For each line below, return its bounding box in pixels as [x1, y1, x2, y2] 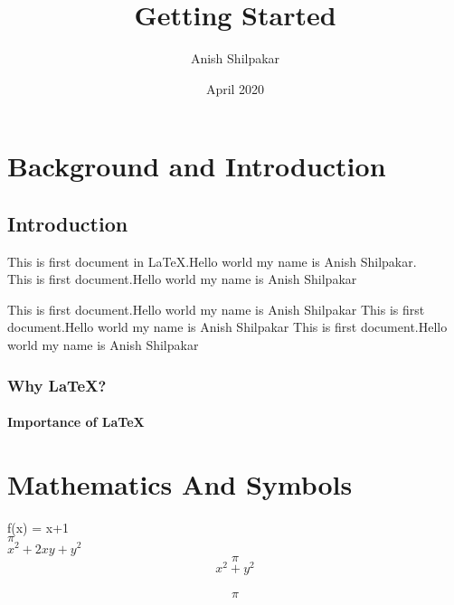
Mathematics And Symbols [7, 465, 353, 502]
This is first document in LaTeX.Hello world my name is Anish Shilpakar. [7, 251, 417, 270]
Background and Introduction [7, 147, 386, 184]
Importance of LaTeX [7, 412, 145, 431]
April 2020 [205, 79, 265, 98]
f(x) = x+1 [7, 517, 70, 536]
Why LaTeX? [7, 373, 107, 396]
